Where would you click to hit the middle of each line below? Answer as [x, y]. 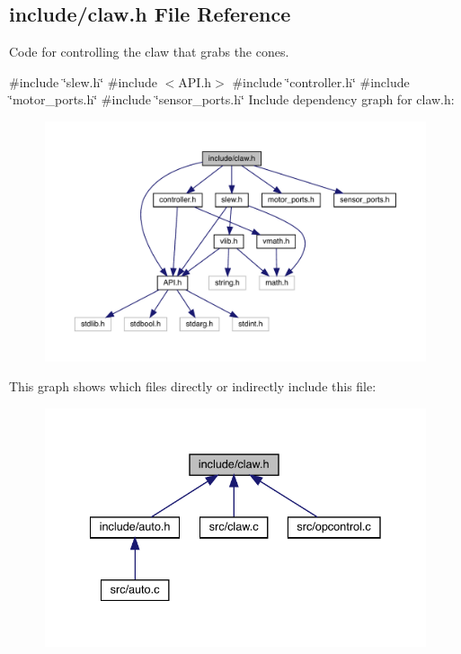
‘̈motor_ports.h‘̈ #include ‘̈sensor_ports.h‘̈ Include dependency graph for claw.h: [232, 99]
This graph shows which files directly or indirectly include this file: [193, 386]
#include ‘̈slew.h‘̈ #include [83, 81]
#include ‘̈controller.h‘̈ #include [321, 81]
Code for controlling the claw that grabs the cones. [149, 52]
